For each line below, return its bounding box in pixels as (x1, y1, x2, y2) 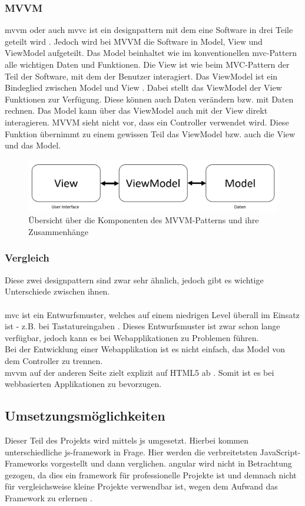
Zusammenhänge (28, 225, 88, 237)
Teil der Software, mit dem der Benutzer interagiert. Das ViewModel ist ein (5, 70, 278, 82)
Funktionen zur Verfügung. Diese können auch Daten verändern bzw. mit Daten (5, 92, 294, 105)
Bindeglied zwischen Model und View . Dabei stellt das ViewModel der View (5, 81, 282, 94)
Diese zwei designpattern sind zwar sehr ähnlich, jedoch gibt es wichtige (5, 273, 264, 286)
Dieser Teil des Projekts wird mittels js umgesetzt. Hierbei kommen (5, 434, 248, 446)
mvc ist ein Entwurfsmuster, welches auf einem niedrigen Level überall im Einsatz (5, 308, 300, 320)
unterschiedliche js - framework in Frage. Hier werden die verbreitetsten (5, 445, 257, 458)
